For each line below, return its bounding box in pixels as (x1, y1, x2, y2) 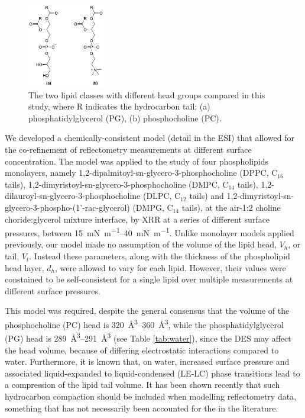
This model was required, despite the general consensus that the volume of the (5, 304, 290, 317)
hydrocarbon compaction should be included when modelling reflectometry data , (5, 390, 297, 402)
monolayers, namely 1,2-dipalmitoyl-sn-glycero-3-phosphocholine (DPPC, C (5, 166, 278, 179)
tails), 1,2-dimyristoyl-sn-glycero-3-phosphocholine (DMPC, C (5, 178, 229, 190)
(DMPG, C (132, 201, 173, 214)
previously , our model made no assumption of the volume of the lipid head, (5, 238, 277, 250)
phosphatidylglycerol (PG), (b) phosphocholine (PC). (28, 111, 222, 124)
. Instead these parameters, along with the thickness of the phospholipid (29, 250, 290, 262)
